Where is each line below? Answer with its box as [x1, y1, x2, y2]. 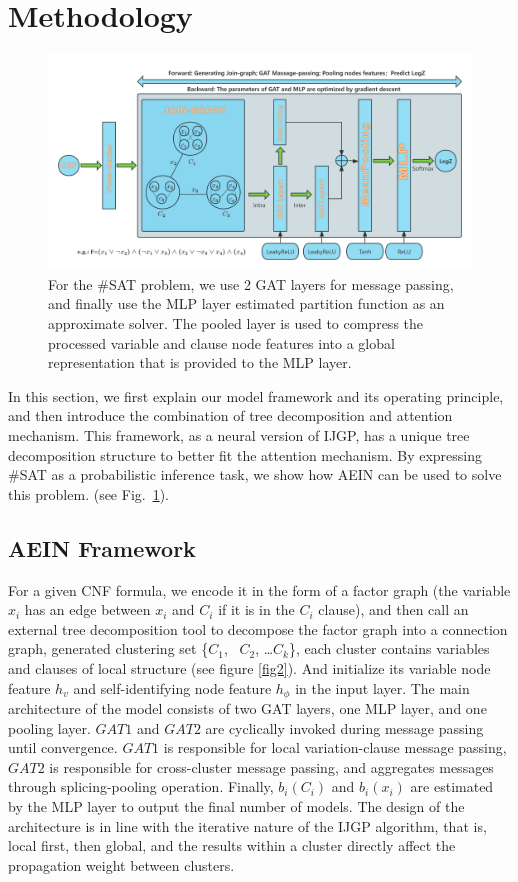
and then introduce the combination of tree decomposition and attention [8, 405, 453, 426]
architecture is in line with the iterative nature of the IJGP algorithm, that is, [8, 815, 487, 836]
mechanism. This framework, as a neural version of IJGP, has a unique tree [8, 425, 470, 446]
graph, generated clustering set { [8, 638, 209, 659]
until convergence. [8, 737, 118, 758]
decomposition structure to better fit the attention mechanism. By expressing [8, 444, 482, 465]
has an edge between [24, 599, 151, 620]
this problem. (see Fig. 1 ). [8, 483, 170, 504]
